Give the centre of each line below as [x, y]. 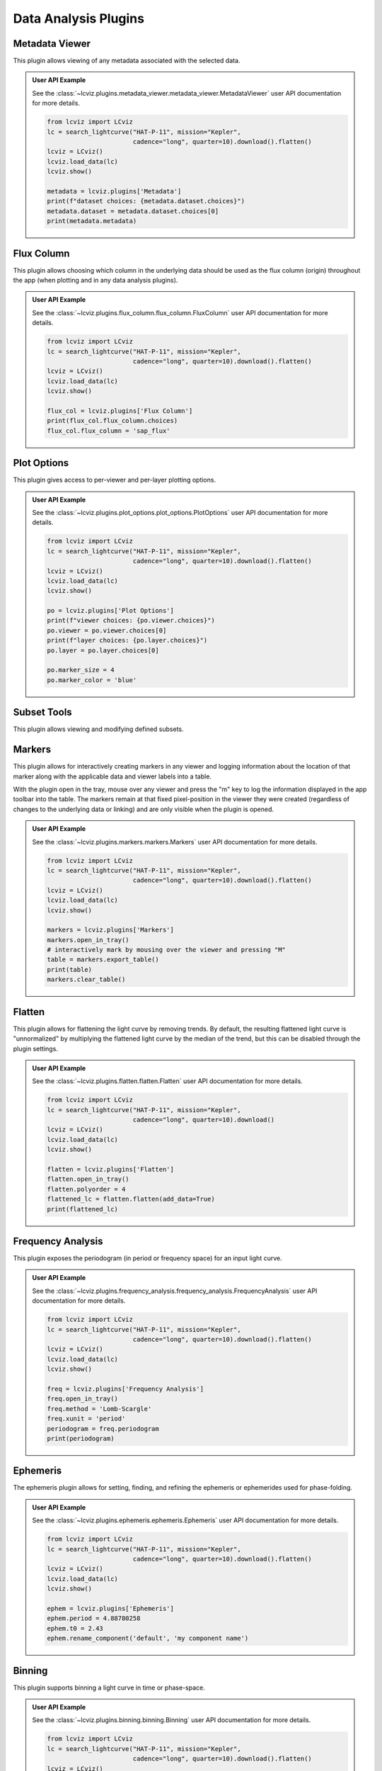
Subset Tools [42, 712]
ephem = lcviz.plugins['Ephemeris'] [111, 1608]
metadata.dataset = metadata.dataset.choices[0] [133, 211]
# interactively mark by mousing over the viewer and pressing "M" [167, 950]
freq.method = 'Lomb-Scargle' [99, 1409]
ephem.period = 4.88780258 [94, 1618]
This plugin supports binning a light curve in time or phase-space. [109, 1687]
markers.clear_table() [86, 980]
